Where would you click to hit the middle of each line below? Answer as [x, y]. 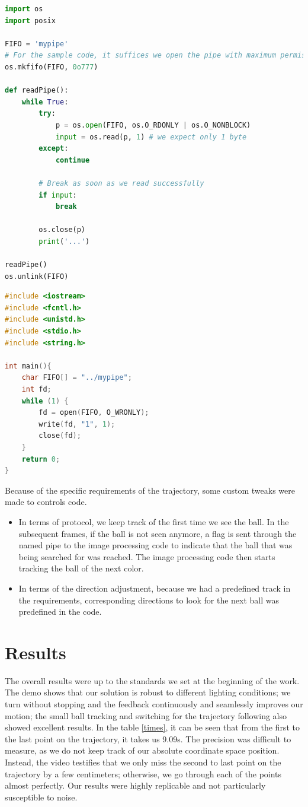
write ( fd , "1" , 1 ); [77, 424]
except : [54, 149]
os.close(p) [62, 230]
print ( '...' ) [64, 241]
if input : [58, 195]
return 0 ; [41, 459]
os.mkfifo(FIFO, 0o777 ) [52, 67]
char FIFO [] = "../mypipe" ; [77, 378]
